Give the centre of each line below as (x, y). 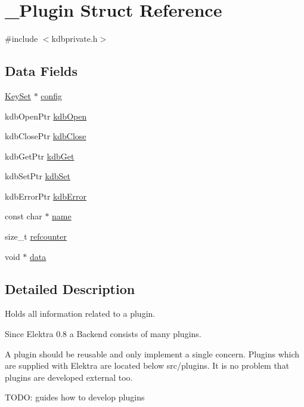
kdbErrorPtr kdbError (46, 196)
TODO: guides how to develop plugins (75, 397)
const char (24, 216)
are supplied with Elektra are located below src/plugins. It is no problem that (147, 365)
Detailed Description (70, 288)
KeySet (18, 95)
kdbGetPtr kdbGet (40, 156)
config (52, 95)
